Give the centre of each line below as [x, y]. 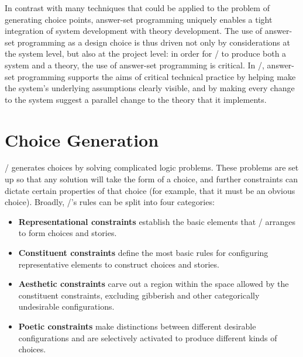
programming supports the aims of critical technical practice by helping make [156, 76]
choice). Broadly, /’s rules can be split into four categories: [110, 202]
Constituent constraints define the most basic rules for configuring [143, 253]
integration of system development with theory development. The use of [134, 31]
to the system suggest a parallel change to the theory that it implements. [136, 99]
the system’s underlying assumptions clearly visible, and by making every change [150, 88]
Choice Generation [82, 139]
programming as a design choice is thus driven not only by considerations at [154, 42]
